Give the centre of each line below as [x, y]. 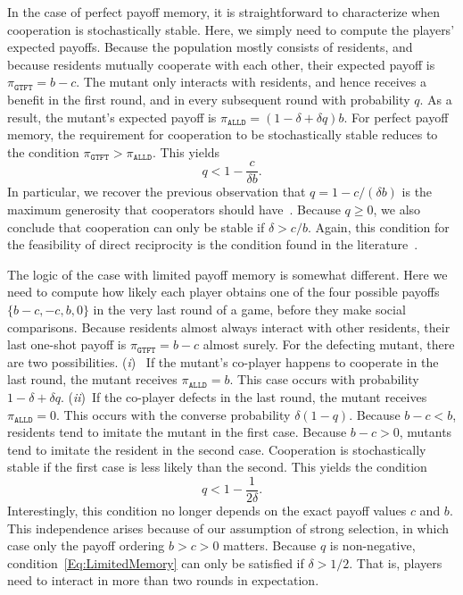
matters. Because [270, 545]
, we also [397, 209]
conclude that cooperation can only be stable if [136, 226]
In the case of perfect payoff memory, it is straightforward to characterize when [224, 12]
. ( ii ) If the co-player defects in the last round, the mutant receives [244, 396]
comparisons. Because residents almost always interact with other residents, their [229, 327]
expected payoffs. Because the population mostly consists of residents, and [210, 47]
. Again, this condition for [378, 226]
